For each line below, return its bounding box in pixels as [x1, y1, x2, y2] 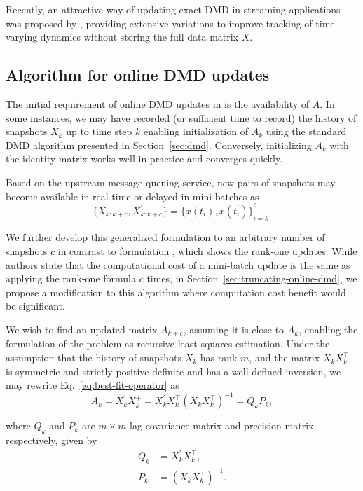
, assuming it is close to [183, 322, 285, 336]
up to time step [66, 124, 132, 139]
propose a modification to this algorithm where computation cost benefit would [6, 284, 346, 299]
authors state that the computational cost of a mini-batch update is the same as [6, 257, 350, 272]
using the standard [266, 124, 347, 139]
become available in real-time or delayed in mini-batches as [6, 188, 259, 203]
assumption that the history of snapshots [6, 350, 181, 365]
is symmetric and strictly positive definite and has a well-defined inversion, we [6, 364, 341, 378]
